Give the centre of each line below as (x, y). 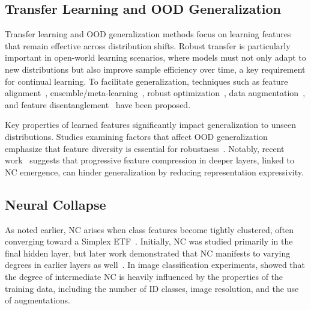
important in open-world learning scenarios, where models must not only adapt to (155, 57)
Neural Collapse (56, 204)
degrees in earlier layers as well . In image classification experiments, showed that (155, 265)
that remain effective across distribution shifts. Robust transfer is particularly (148, 45)
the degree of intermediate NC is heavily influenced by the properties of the (144, 276)
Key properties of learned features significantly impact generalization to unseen (151, 125)
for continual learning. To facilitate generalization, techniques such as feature (146, 81)
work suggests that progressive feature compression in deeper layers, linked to (149, 160)
